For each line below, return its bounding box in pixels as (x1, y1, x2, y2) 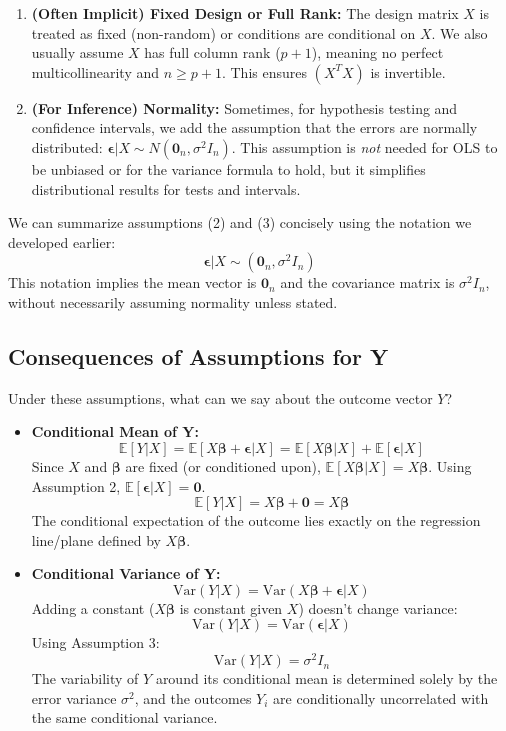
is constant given (179, 597, 283, 618)
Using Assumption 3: (31, 632, 160, 653)
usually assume (31, 42, 124, 63)
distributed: (31, 136, 103, 157)
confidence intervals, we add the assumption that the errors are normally (31, 117, 478, 138)
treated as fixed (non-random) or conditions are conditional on (31, 22, 416, 43)
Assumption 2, (31, 475, 121, 496)
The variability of (31, 668, 139, 689)
